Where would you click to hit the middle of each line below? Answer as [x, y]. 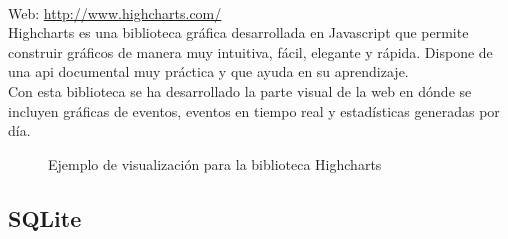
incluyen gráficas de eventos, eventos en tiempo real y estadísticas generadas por [254, 110]
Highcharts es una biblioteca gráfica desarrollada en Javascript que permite [238, 32]
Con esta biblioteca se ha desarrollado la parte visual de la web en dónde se [240, 90]
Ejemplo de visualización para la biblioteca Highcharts [215, 163]
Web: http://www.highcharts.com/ [115, 12]
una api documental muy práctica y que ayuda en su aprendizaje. [208, 71]
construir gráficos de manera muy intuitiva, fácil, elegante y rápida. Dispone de [250, 51]
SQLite [45, 217]
